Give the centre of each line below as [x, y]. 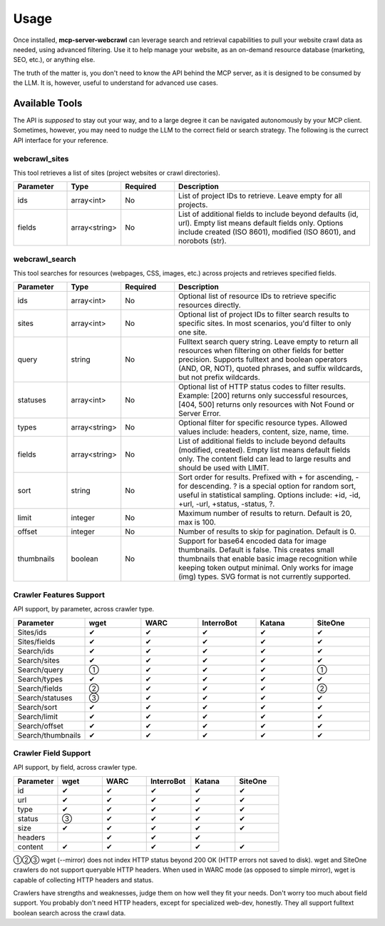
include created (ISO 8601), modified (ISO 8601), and [267, 232]
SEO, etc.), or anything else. [54, 60]
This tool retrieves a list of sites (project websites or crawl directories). [117, 173]
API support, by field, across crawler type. [75, 768]
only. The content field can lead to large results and [265, 459]
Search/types [40, 679]
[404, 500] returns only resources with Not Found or [267, 405]
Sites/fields [36, 641]
